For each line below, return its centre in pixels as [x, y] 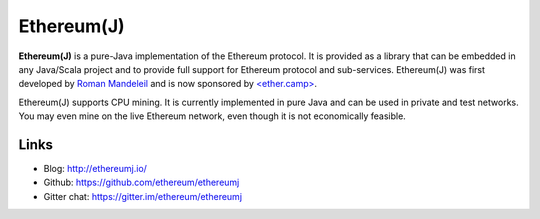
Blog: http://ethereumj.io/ [95, 169]
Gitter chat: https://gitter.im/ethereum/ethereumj [143, 196]
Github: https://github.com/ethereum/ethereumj [141, 182]
